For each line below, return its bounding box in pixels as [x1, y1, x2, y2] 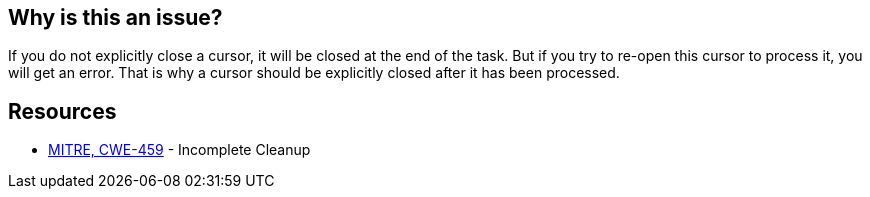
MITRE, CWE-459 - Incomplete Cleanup [48, 141, 311, 159]
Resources [8, 98, 117, 124]
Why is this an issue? [8, 5, 223, 30]
